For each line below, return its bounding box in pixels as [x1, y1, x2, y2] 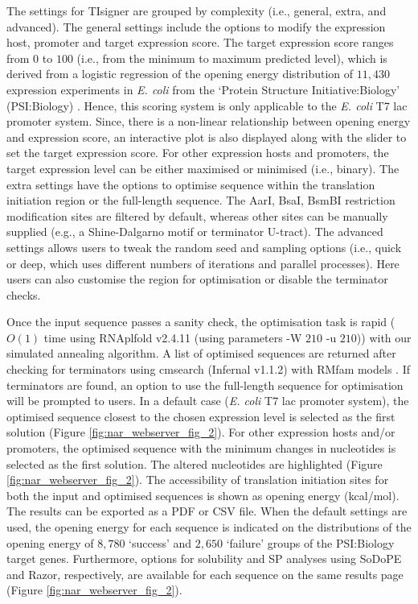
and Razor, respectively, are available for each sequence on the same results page [6, 565, 404, 582]
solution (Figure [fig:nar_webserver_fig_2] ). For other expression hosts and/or [6, 424, 395, 441]
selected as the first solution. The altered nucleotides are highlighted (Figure [6, 455, 383, 472]
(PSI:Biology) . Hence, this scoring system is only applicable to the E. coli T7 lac [6, 97, 408, 114]
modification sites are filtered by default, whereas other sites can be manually [6, 207, 388, 224]
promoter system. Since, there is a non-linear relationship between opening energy [6, 113, 411, 130]
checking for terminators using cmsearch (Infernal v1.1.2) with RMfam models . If [6, 361, 410, 378]
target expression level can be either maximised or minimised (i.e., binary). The [6, 159, 400, 176]
